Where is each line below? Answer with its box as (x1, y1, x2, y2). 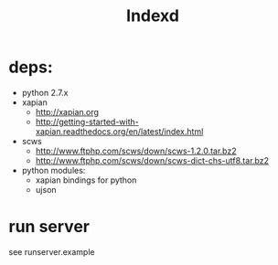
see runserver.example (8, 246, 95, 257)
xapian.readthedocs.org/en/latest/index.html (35, 125, 204, 137)
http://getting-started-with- (35, 116, 139, 127)
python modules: (21, 164, 86, 175)
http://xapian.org (35, 106, 100, 117)
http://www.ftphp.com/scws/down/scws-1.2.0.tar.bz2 (35, 145, 237, 156)
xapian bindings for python (35, 175, 137, 185)
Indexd (125, 5, 180, 26)
